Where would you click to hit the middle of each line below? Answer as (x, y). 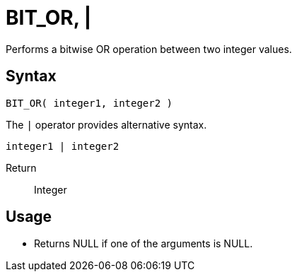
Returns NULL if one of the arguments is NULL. (144, 244)
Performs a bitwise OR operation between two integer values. (149, 49)
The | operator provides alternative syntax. (106, 124)
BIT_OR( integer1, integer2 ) (89, 103)
